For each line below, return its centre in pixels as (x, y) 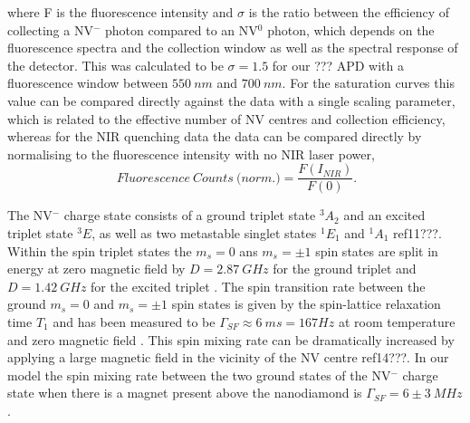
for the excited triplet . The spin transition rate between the (258, 286)
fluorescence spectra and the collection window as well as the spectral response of (233, 48)
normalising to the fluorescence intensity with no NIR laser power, (191, 154)
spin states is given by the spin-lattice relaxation (306, 304)
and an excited (384, 215)
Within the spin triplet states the (100, 250)
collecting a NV (50, 29)
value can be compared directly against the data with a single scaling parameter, (231, 100)
